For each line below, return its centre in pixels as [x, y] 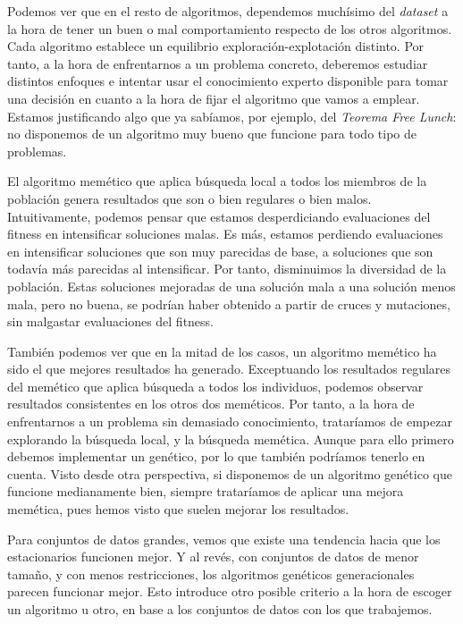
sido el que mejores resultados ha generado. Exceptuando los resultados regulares [229, 369]
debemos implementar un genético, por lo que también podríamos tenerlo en [216, 456]
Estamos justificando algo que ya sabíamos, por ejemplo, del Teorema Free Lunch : [232, 116]
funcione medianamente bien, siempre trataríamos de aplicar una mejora [206, 491]
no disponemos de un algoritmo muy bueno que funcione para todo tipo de [212, 134]
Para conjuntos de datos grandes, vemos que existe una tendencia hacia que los [224, 539]
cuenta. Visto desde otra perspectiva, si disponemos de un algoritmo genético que [230, 473]
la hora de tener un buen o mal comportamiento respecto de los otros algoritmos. [230, 28]
